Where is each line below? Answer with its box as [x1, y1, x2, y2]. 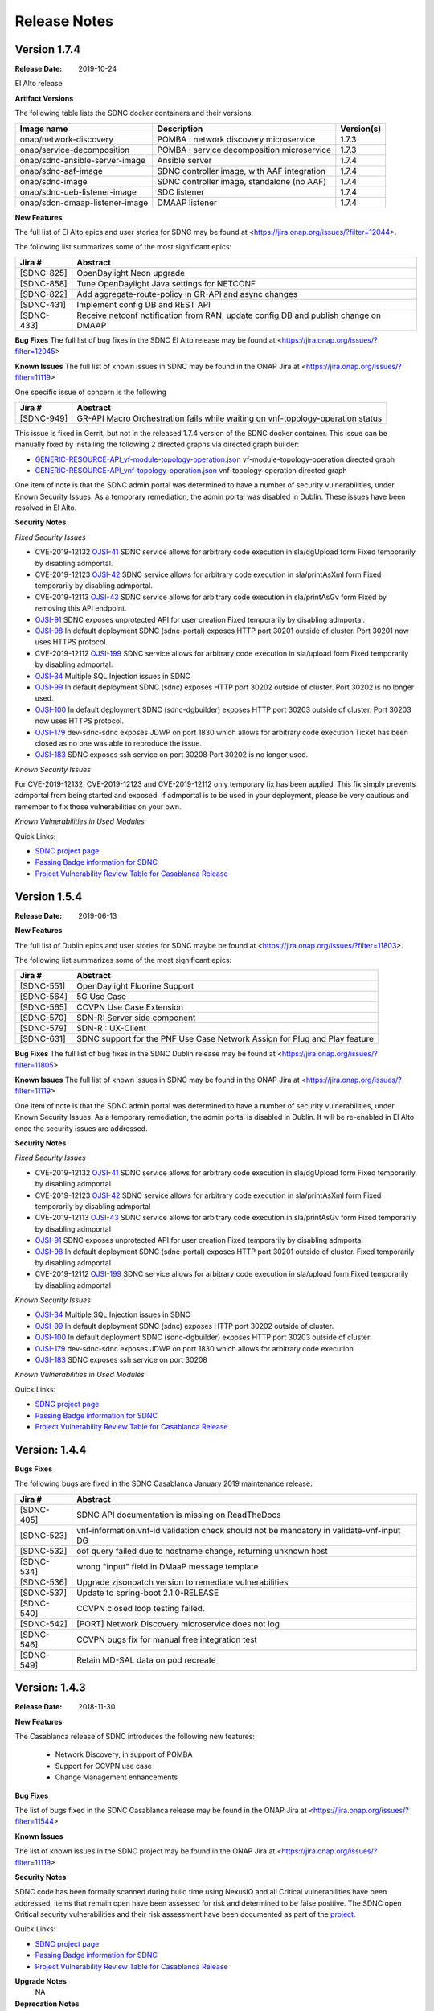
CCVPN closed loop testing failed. [76, 1602, 205, 1614]
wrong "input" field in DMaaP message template [76, 1561, 259, 1572]
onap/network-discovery [19, 134, 114, 145]
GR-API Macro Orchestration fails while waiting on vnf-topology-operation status [76, 413, 383, 424]
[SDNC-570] [19, 1012, 68, 1023]
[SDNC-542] [19, 1618, 68, 1629]
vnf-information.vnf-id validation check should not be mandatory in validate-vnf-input [76, 1524, 401, 1536]
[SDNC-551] [19, 981, 66, 992]
